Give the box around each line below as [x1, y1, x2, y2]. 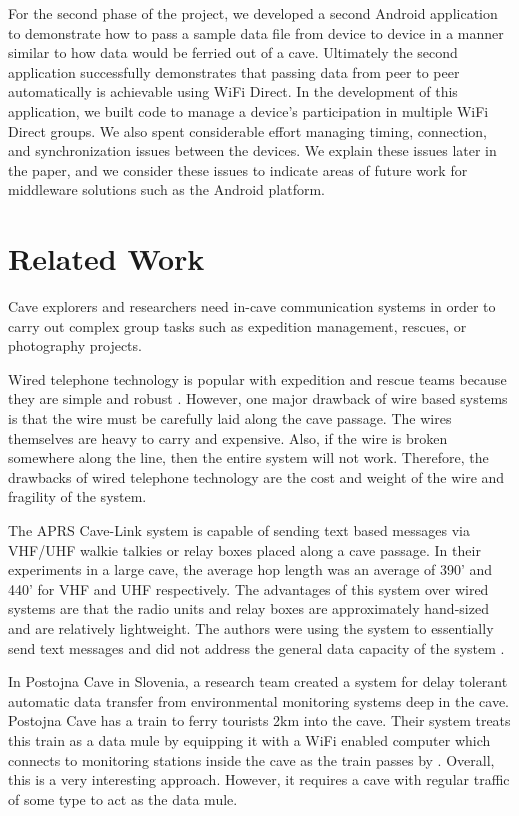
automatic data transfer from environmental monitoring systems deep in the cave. [8, 690, 509, 711]
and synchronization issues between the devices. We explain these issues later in [8, 140, 497, 161]
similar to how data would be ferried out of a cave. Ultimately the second [8, 42, 458, 63]
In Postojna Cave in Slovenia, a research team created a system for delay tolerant [8, 671, 508, 692]
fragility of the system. [8, 486, 147, 507]
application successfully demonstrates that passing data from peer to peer [8, 61, 460, 82]
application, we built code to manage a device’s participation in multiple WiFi [8, 100, 489, 121]
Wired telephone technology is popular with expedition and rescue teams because [8, 368, 507, 389]
